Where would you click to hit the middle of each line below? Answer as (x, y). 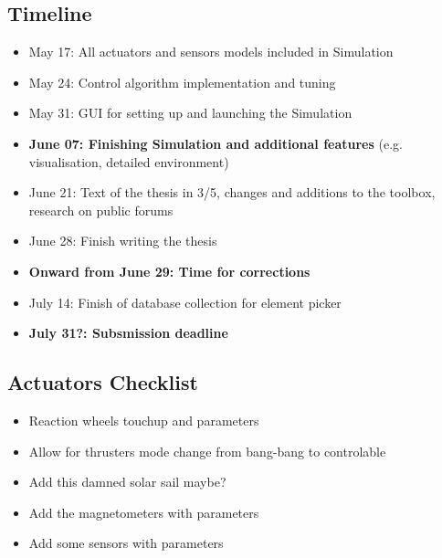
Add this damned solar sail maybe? (127, 482)
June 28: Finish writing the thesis (123, 241)
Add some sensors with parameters (126, 543)
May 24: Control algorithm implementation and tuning (182, 82)
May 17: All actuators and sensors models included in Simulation (211, 52)
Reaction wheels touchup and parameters (144, 420)
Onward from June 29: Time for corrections (169, 271)
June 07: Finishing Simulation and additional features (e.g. (216, 143)
